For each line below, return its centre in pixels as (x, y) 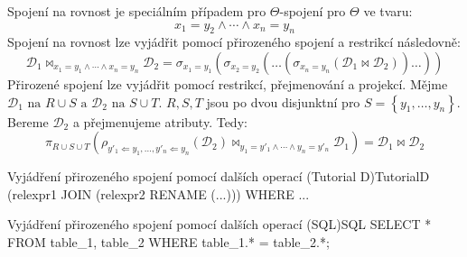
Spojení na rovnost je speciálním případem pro (137, 11)
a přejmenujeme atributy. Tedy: (160, 121)
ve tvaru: (388, 11)
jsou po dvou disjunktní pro (283, 101)
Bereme (28, 121)
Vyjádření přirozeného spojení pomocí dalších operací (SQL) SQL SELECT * (219, 224)
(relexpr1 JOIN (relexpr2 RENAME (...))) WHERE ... (159, 193)
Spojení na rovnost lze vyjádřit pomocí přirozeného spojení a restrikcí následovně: (234, 42)
